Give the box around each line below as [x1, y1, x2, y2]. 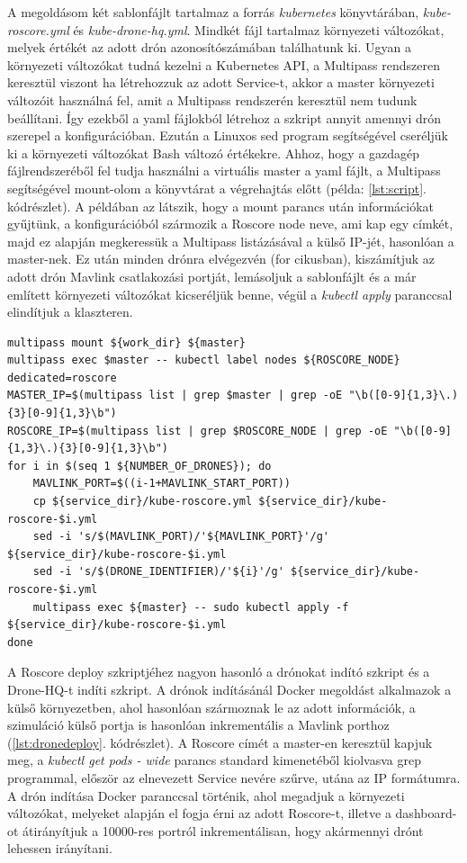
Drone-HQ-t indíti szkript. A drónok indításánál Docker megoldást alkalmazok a [7, 679, 452, 698]
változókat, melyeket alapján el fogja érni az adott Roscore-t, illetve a [7, 804, 391, 823]
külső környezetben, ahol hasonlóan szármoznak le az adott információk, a [7, 697, 416, 716]
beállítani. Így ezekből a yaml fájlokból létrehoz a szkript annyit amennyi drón [7, 108, 442, 127]
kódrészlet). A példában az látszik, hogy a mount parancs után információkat [7, 196, 435, 215]
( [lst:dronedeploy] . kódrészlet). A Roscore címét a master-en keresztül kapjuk [7, 733, 433, 751]
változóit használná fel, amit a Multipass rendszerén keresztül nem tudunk [7, 90, 418, 109]
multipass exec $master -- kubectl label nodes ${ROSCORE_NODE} [7, 354, 400, 367]
